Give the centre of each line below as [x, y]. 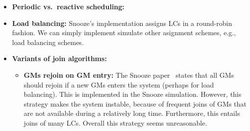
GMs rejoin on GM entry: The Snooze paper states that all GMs [129, 75]
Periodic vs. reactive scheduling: [68, 6]
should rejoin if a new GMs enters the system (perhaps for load [119, 84]
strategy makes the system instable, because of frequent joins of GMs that [135, 103]
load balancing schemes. [48, 42]
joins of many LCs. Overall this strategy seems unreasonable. [115, 122]
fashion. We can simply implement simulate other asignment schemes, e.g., [124, 33]
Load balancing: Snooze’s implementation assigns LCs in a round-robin [122, 23]
